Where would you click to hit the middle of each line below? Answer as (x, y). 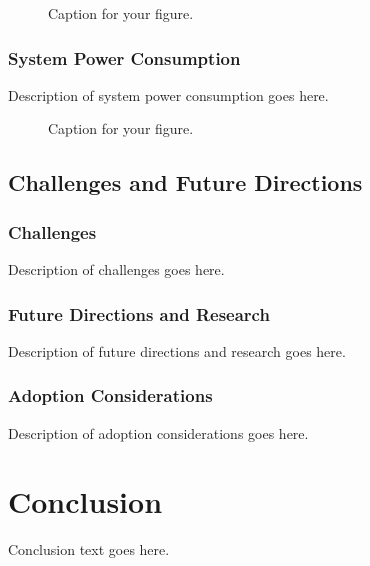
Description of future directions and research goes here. (177, 350)
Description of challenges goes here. (116, 269)
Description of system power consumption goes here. (168, 94)
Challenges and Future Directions (185, 182)
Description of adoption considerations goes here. (158, 432)
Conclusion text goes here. (89, 549)
